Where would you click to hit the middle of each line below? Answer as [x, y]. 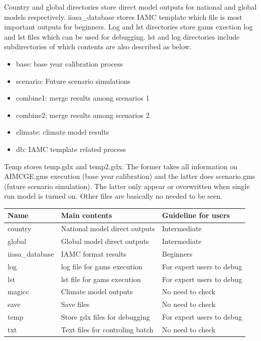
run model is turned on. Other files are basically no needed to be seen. [113, 196]
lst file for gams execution [101, 279]
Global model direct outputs [105, 241]
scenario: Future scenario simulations [73, 81]
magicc [18, 291]
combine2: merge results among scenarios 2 [83, 115]
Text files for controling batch [107, 329]
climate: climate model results [63, 132]
